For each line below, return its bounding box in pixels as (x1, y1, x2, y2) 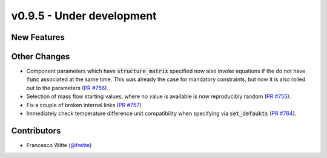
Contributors (11, 125, 61, 136)
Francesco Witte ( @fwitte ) (26, 141, 92, 148)
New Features (11, 32, 65, 42)
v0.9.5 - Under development (11, 9, 157, 22)
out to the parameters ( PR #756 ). (26, 84, 109, 91)
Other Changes (11, 51, 70, 62)
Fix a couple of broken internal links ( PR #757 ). (26, 101, 144, 108)
